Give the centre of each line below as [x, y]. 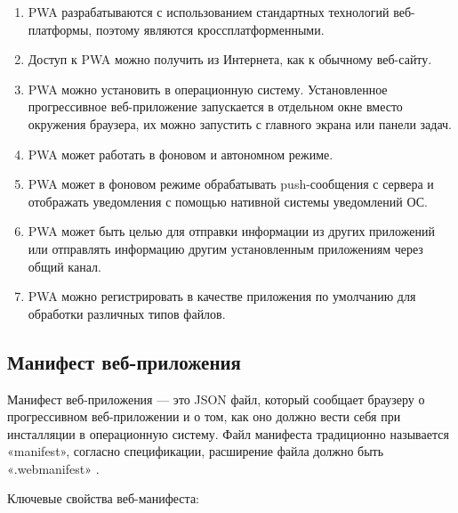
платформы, [60, 29]
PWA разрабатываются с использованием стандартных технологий [209, 12]
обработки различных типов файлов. [127, 313]
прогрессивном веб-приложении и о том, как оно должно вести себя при [204, 416]
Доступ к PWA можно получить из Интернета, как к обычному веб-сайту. [230, 59]
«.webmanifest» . [53, 468]
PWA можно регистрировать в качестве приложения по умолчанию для [222, 296]
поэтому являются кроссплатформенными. [210, 29]
